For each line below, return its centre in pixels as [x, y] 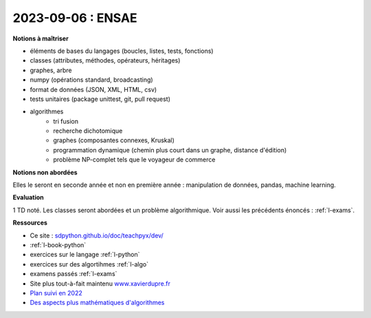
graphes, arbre [51, 70]
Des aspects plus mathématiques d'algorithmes [97, 303]
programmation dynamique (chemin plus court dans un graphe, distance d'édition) [170, 150]
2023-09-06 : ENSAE [75, 18]
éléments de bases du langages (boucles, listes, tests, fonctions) [122, 51]
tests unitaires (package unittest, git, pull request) [100, 99]
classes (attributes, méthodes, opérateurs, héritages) [105, 60]
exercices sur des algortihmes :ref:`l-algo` [89, 264]
